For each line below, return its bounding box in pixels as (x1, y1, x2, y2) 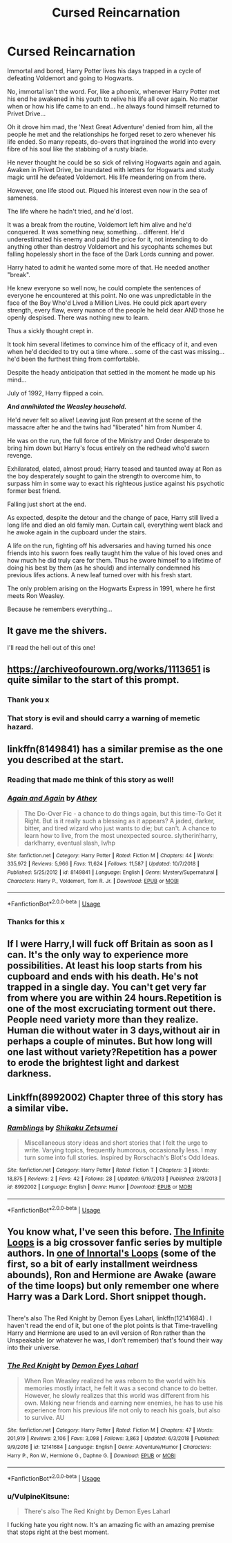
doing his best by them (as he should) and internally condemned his (7, 563, 200, 572)
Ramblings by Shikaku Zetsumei (7, 1123, 118, 1132)
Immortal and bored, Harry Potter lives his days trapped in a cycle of (7, 66, 202, 75)
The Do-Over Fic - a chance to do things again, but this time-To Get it (23, 809, 222, 817)
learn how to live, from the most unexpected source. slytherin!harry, (23, 831, 218, 839)
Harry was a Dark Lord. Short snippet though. (7, 1291, 207, 1302)
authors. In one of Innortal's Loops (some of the (7, 1247, 216, 1259)
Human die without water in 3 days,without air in (7, 1025, 220, 1036)
